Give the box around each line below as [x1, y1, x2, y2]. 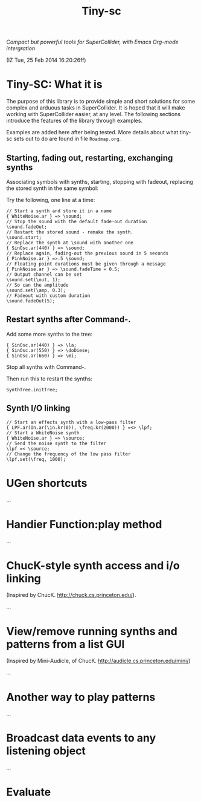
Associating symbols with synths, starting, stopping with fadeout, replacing [6, 178, 193, 185]
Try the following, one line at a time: [6, 196, 95, 203]
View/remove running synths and [6, 624, 178, 638]
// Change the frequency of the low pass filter [6, 451, 131, 457]
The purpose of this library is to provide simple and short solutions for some [6, 98, 196, 105]
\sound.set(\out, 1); [6, 276, 61, 282]
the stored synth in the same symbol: [6, 184, 98, 192]
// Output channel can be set [6, 271, 83, 278]
